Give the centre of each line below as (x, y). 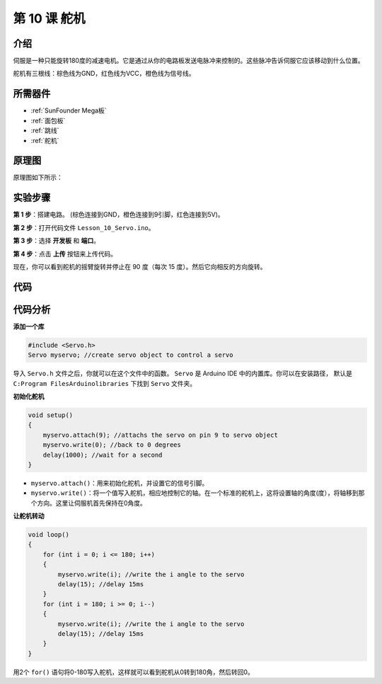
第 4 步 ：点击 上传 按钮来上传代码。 (65, 253)
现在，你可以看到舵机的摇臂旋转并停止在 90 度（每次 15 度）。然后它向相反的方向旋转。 (140, 266)
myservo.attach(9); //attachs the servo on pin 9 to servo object (161, 435)
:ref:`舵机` (45, 140)
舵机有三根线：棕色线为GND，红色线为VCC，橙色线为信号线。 (104, 74)
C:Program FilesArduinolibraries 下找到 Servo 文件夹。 (105, 383)
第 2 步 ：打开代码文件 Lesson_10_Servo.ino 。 (84, 227)
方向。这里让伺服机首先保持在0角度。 (91, 503)
